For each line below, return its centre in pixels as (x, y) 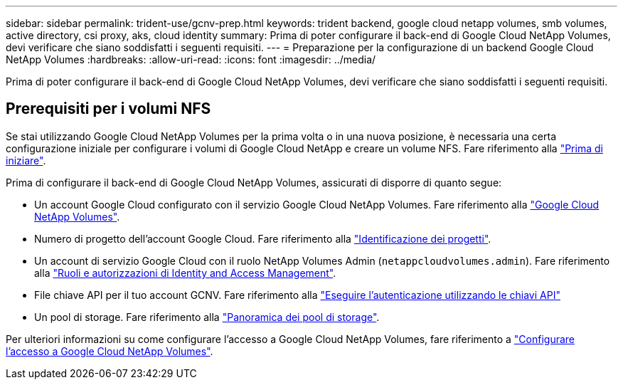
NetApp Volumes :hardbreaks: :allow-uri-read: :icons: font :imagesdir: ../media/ (191, 59)
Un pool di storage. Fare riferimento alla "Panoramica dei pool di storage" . (207, 317)
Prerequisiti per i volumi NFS (108, 109)
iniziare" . (26, 160)
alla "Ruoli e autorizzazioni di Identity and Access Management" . (185, 273)
